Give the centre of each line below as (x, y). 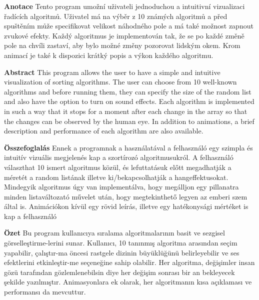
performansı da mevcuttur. (45, 292)
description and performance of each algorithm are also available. (104, 131)
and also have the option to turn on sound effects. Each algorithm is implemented (129, 101)
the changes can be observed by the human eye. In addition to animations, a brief (129, 121)
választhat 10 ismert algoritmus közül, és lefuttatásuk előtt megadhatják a (118, 167)
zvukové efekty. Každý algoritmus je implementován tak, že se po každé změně (124, 35)
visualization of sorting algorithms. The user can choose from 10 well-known (120, 82)
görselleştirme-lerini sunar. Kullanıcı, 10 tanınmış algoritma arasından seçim (121, 243)
